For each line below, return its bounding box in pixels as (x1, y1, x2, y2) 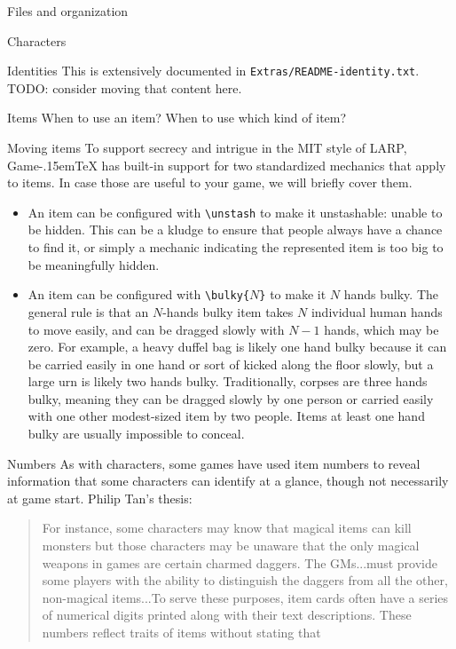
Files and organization (7, 2, 129, 20)
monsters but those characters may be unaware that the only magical (42, 536, 420, 555)
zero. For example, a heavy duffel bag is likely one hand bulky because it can (28, 337, 447, 356)
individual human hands (311, 302, 443, 321)
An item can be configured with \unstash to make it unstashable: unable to (28, 202, 443, 221)
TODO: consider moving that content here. (7, 78, 242, 97)
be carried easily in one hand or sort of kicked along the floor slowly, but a (28, 354, 434, 373)
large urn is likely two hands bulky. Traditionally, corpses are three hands (28, 372, 428, 391)
